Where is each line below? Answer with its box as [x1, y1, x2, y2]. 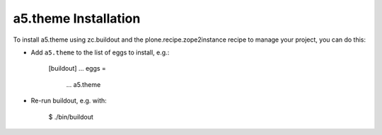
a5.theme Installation [13, 11, 141, 26]
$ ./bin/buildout [48, 112, 93, 121]
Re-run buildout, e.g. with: [30, 96, 108, 105]
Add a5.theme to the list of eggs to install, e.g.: [30, 48, 170, 57]
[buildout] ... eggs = [48, 64, 106, 73]
